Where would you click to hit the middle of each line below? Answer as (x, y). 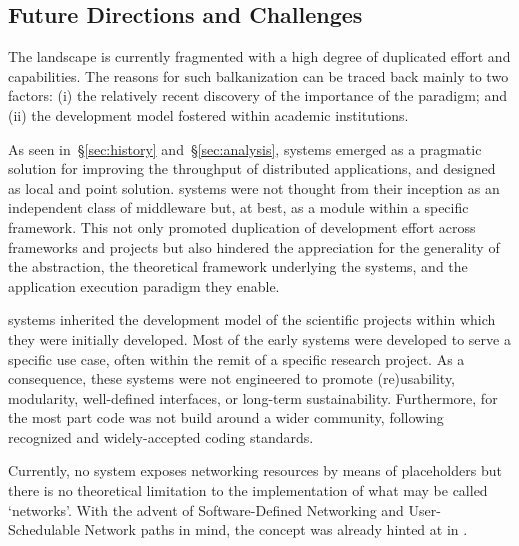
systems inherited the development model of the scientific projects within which (252, 319)
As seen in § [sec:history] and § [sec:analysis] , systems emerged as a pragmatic (245, 148)
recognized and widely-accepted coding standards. (161, 436)
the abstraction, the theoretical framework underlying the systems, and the (238, 266)
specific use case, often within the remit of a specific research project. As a (236, 358)
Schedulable (44, 529)
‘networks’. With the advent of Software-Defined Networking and (206, 509)
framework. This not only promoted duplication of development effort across (242, 226)
